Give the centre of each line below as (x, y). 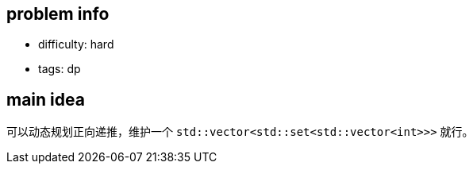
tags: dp (60, 69)
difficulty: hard (76, 44)
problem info (58, 14)
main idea (46, 99)
